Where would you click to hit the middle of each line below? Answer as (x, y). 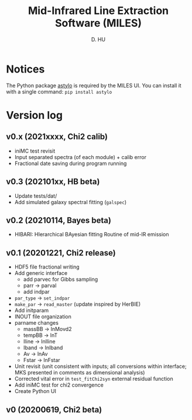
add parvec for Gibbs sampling (61, 280)
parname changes (36, 323)
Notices (25, 69)
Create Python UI (35, 391)
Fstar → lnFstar (42, 360)
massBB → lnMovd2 (47, 329)
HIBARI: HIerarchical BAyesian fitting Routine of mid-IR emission (92, 235)
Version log (35, 115)
